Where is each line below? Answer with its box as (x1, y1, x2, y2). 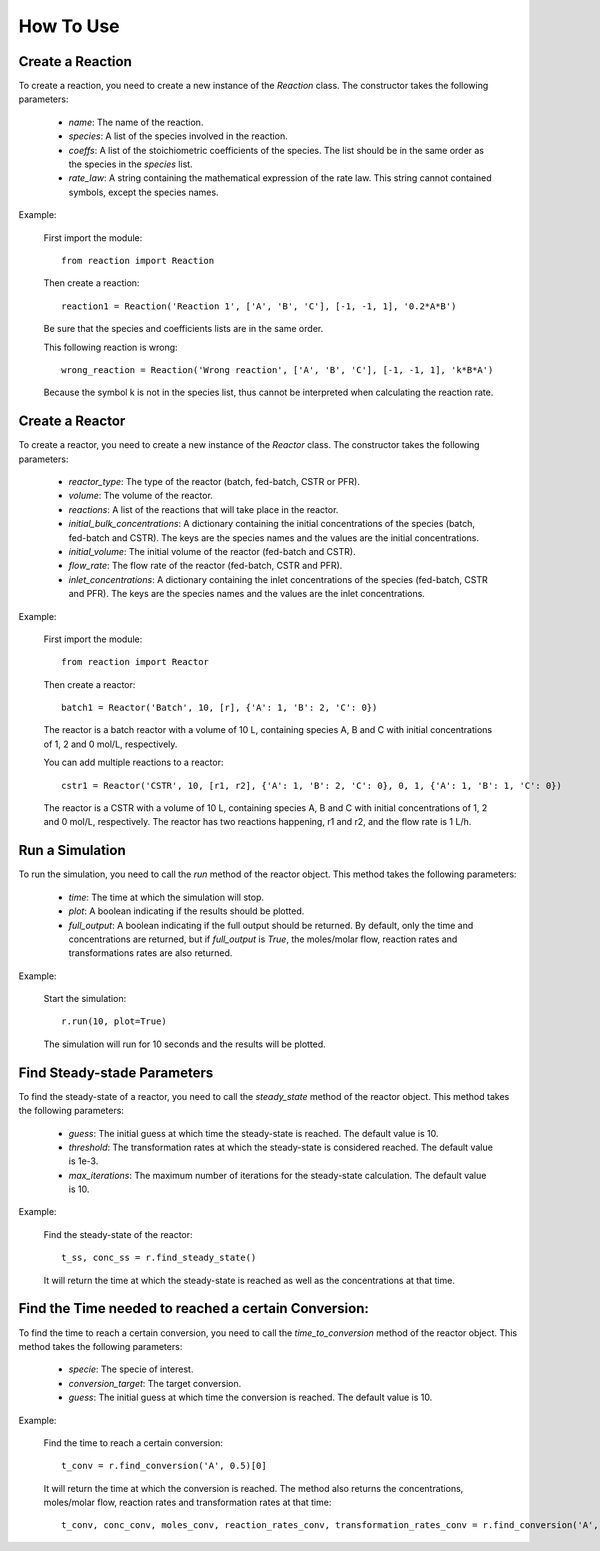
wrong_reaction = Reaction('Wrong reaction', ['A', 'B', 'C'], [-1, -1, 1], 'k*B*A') (61, 364, 494, 375)
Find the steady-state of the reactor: (43, 1228, 194, 1240)
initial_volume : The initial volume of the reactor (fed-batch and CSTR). (68, 545, 356, 557)
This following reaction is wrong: (43, 341, 179, 353)
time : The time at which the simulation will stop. (68, 891, 265, 903)
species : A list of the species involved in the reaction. (68, 130, 289, 142)
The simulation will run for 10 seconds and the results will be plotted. (43, 1038, 327, 1050)
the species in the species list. (68, 158, 194, 170)
